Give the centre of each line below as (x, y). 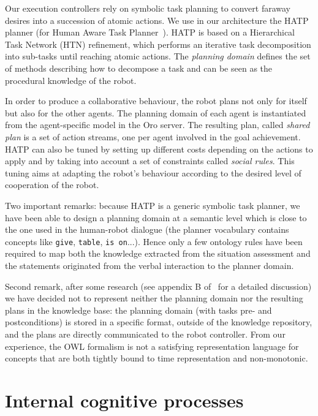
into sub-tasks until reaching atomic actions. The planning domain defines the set (158, 56)
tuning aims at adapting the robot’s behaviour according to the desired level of (153, 172)
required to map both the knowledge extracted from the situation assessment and (158, 253)
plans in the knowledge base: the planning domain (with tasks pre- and (138, 310)
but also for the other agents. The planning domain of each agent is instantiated (156, 112)
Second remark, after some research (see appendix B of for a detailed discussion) (158, 286)
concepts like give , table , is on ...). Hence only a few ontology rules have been (154, 241)
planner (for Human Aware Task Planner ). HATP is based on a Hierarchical (150, 32)
